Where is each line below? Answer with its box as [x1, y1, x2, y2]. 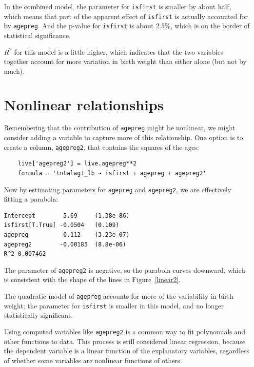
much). [4, 65, 24, 76]
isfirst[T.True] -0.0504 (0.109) [4, 222, 119, 229]
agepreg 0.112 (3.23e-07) [4, 231, 130, 238]
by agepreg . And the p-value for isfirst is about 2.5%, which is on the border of [4, 20, 250, 31]
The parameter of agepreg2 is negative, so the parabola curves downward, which [4, 265, 245, 275]
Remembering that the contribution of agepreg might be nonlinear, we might [4, 122, 235, 133]
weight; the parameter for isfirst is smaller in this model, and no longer [4, 300, 224, 310]
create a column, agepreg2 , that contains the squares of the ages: [4, 142, 199, 152]
